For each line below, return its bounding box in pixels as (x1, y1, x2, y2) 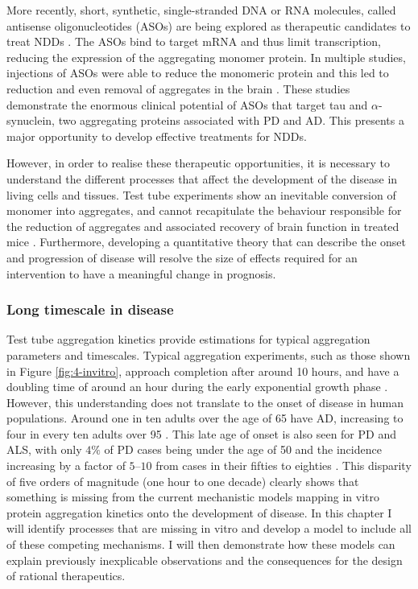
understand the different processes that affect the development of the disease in (6, 170, 398, 187)
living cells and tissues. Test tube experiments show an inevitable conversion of (6, 186, 396, 203)
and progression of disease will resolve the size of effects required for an (6, 249, 358, 266)
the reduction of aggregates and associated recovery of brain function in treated (6, 217, 399, 234)
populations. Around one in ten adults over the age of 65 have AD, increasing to (6, 410, 404, 426)
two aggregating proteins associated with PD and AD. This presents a (58, 112, 404, 129)
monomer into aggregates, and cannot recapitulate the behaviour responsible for (6, 202, 402, 219)
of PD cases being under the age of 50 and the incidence (104, 441, 382, 458)
